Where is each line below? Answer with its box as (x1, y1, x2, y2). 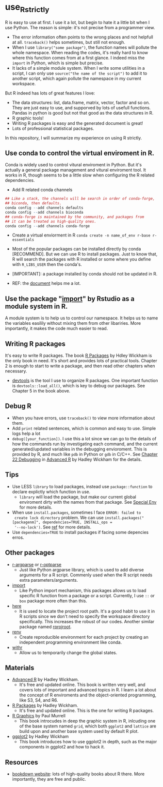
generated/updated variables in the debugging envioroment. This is (12, 446, 147, 452)
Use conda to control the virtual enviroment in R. (5, 149, 154, 157)
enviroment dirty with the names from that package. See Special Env (19, 499, 157, 505)
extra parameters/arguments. (19, 577, 78, 583)
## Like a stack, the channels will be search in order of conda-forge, (5, 197, 155, 201)
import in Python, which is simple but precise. (12, 60, 104, 66)
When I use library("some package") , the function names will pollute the (12, 44, 157, 50)
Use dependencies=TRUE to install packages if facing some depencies (12, 529, 149, 535)
